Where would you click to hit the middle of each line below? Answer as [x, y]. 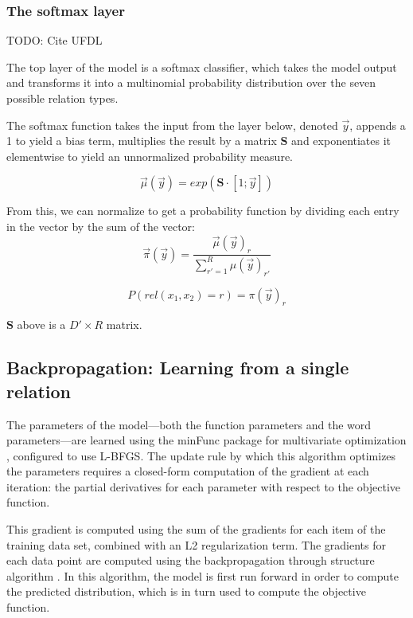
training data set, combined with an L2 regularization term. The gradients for [196, 544]
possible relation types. [62, 98]
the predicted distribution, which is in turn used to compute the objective [186, 591]
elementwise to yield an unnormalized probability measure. [150, 156]
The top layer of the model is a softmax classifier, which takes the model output [202, 66]
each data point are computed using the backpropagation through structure [191, 560]
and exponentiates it [341, 141]
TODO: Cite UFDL [55, 40]
